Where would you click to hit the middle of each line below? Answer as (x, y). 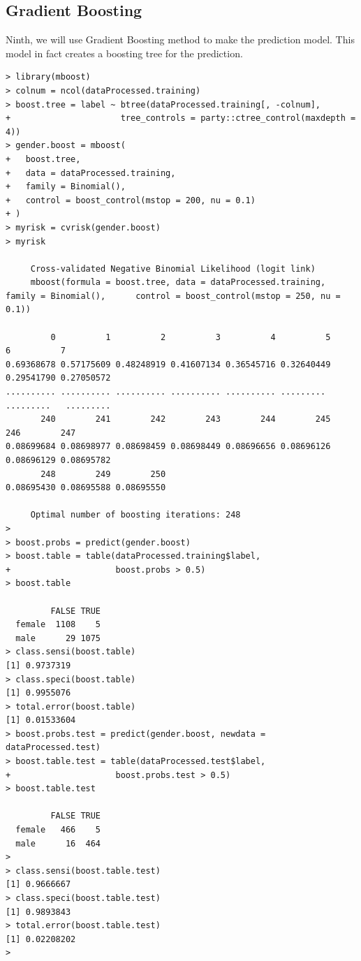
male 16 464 (58, 843)
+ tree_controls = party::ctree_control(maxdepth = (181, 118)
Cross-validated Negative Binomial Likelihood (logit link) (173, 269)
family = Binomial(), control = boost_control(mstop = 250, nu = (173, 296)
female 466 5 (58, 830)
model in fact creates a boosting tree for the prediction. (124, 53)
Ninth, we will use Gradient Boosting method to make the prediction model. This (180, 39)
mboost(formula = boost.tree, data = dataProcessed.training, (178, 283)
